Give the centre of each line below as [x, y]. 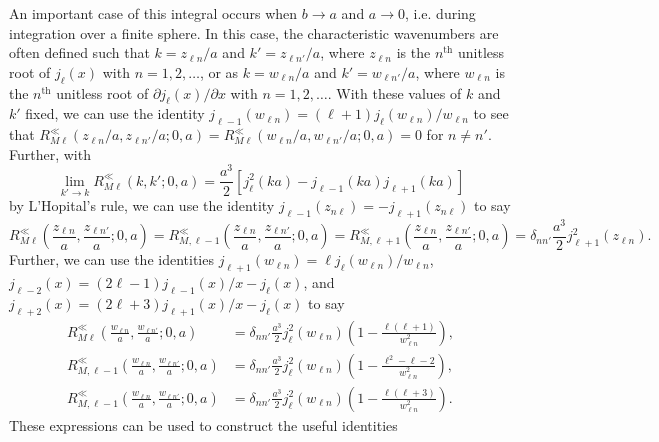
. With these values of [394, 92]
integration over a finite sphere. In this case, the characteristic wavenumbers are [254, 32]
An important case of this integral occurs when [153, 13]
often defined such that [79, 52]
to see [491, 113]
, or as [219, 71]
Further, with [50, 153]
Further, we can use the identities [111, 259]
